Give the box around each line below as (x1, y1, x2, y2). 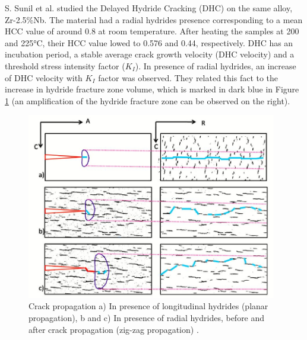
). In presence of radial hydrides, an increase (135, 59, 296, 72)
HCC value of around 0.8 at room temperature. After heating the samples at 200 (5, 25, 299, 37)
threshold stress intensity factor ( (5, 59, 125, 72)
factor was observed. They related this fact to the (98, 71, 278, 84)
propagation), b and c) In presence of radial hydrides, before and (29, 312, 265, 324)
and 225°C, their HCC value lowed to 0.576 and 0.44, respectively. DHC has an (5, 36, 293, 49)
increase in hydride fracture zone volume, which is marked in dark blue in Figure (5, 83, 299, 95)
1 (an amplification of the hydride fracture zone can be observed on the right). (5, 94, 290, 107)
